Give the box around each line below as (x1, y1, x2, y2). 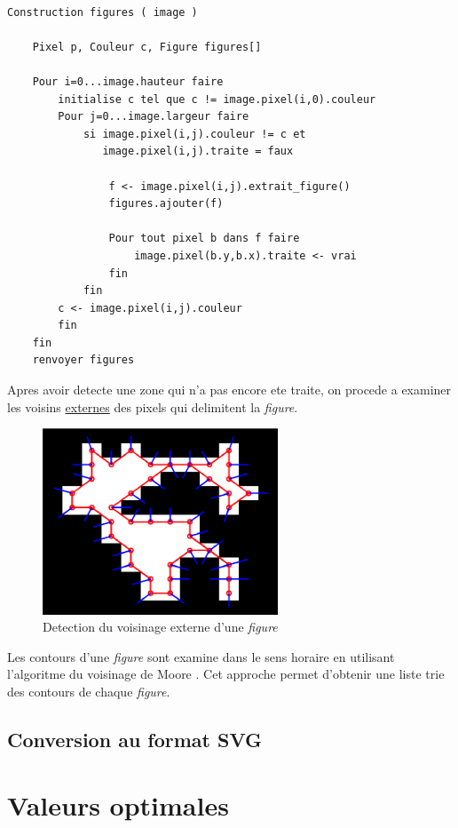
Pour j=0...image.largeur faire (58, 110, 249, 123)
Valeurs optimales (7, 786, 229, 823)
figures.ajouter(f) (108, 197, 224, 211)
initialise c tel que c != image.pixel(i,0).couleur (58, 92, 376, 106)
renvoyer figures (32, 354, 135, 367)
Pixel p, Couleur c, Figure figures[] (32, 40, 262, 53)
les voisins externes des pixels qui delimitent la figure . (7, 397, 298, 416)
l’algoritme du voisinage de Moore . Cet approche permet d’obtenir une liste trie (7, 665, 445, 683)
